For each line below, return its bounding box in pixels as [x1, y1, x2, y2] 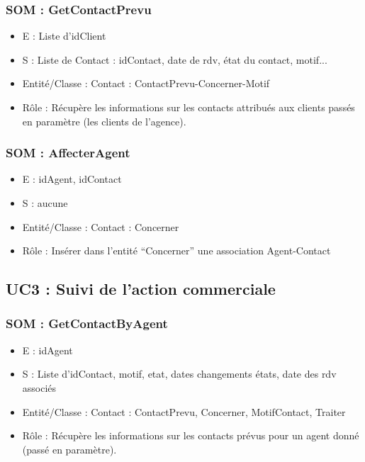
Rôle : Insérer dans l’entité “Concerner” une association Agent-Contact [22, 243, 331, 258]
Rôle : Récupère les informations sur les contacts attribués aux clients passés [22, 100, 355, 114]
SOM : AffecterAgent [6, 144, 130, 162]
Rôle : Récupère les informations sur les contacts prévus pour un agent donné [22, 428, 359, 443]
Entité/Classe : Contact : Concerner [22, 219, 179, 234]
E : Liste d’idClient [22, 28, 106, 43]
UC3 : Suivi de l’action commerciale [6, 278, 276, 300]
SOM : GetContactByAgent [6, 315, 168, 332]
